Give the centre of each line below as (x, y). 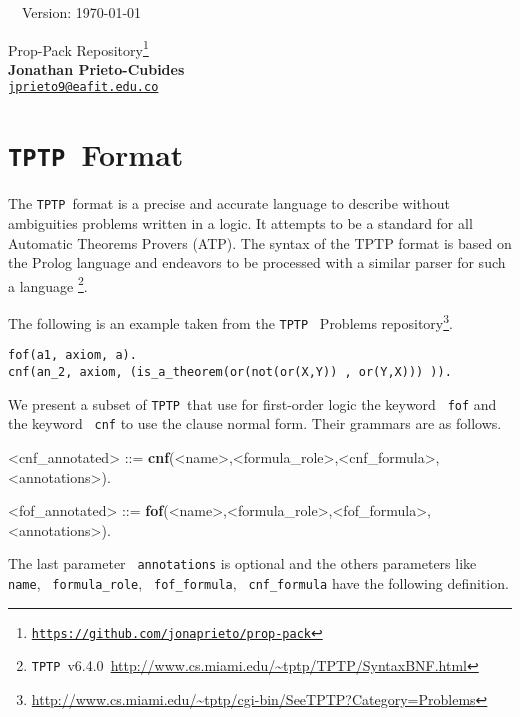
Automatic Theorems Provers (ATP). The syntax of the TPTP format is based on (260, 242)
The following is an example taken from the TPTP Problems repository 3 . (230, 321)
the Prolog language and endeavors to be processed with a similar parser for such (257, 262)
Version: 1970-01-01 (81, 12)
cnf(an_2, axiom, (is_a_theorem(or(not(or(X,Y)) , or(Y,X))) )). (230, 372)
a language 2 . (48, 284)
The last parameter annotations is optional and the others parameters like (242, 563)
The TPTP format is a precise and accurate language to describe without (229, 203)
